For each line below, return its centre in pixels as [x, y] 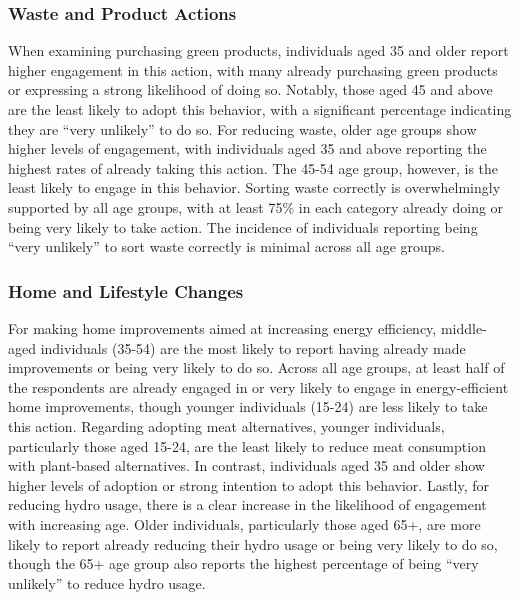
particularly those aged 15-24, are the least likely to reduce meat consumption [247, 445]
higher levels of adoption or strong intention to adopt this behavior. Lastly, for [249, 484]
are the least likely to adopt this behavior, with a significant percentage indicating [260, 109]
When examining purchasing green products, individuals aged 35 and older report [258, 50]
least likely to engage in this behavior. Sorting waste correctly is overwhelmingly [254, 187]
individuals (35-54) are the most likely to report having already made [253, 347]
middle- [463, 327]
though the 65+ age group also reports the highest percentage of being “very [243, 563]
